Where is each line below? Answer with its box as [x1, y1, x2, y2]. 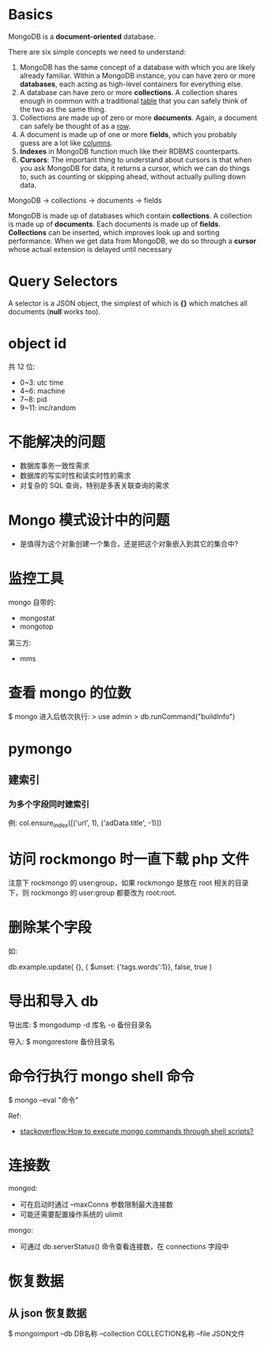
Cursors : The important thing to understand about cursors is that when [19, 154, 252, 164]
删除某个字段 [8, 918, 93, 937]
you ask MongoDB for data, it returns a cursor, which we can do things [19, 163, 251, 173]
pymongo [8, 740, 73, 758]
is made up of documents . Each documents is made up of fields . [8, 219, 221, 229]
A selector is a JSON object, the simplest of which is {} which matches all [8, 298, 248, 308]
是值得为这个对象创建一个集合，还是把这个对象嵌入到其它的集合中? [19, 538, 239, 548]
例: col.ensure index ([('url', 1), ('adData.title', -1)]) [8, 818, 162, 830]
